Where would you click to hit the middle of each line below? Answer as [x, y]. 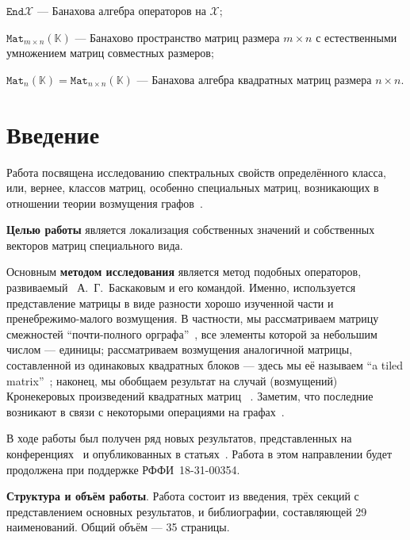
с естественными [356, 37]
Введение [53, 134]
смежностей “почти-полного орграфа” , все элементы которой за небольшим [192, 333]
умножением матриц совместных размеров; [110, 53]
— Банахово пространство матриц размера [177, 37]
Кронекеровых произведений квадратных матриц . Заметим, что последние [190, 396]
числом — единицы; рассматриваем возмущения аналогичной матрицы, [180, 349]
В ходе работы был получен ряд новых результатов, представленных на [179, 438]
